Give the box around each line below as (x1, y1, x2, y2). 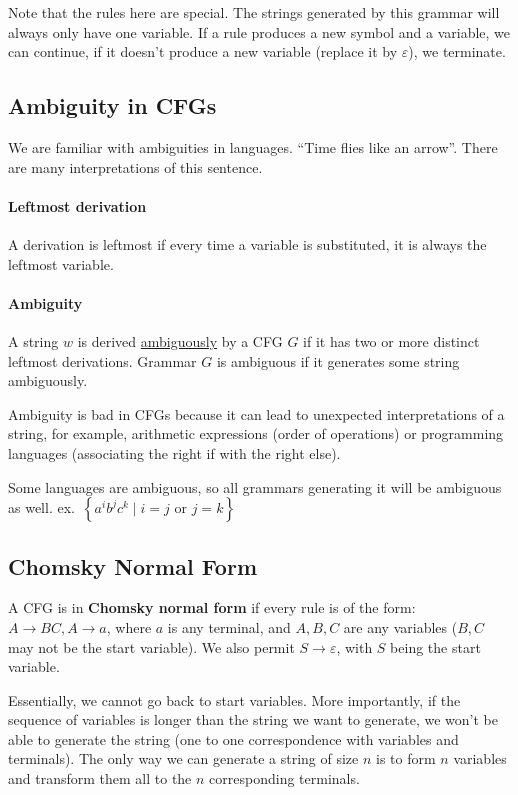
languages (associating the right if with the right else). (8, 442, 341, 463)
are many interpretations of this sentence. (8, 156, 263, 177)
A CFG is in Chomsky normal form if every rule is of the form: (8, 597, 416, 618)
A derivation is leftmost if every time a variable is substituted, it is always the (8, 233, 487, 254)
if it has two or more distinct (303, 330, 480, 351)
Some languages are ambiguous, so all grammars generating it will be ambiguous (8, 476, 502, 497)
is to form (376, 748, 436, 769)
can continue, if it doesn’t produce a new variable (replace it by (8, 41, 398, 62)
